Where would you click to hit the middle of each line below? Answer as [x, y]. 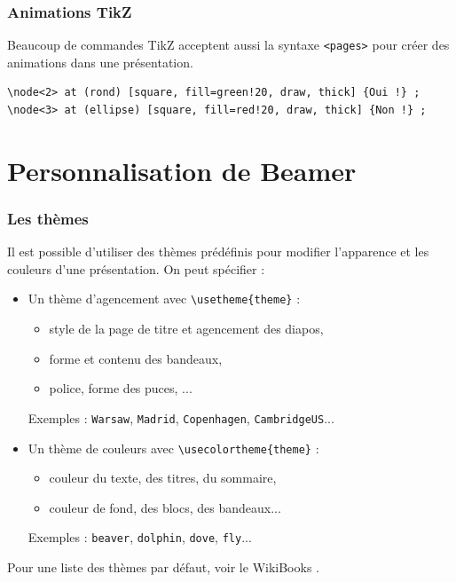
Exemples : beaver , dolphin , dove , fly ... [140, 537]
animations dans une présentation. [100, 62]
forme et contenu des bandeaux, [136, 358]
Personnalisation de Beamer [182, 170]
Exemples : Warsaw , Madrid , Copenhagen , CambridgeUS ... [181, 417]
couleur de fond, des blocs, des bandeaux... [165, 507]
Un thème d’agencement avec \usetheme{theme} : [164, 299]
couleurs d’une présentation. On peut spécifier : [136, 268]
